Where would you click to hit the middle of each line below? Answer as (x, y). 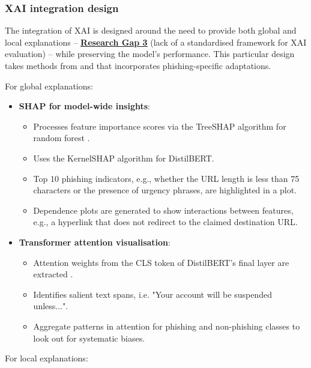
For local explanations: (47, 358)
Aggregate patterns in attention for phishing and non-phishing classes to (167, 326)
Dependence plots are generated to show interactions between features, (163, 210)
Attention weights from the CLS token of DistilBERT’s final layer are (161, 262)
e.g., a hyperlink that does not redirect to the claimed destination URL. (165, 222)
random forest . (62, 138)
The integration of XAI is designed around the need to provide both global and (151, 30)
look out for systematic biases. (89, 338)
